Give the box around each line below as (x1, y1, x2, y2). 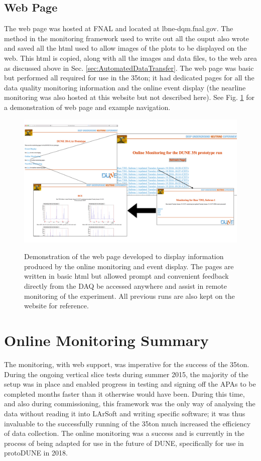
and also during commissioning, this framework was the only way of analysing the (4, 398, 255, 409)
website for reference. (24, 300, 89, 311)
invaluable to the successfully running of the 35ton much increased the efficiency (4, 418, 251, 428)
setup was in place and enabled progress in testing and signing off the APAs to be (4, 379, 256, 389)
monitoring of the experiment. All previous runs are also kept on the (24, 290, 235, 301)
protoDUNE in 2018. (4, 447, 68, 458)
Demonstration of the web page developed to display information (24, 251, 224, 262)
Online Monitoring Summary (4, 330, 209, 351)
